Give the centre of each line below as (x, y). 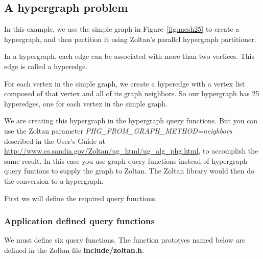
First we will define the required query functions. (81, 198)
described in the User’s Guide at (55, 141)
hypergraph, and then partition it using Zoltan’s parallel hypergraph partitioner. (130, 39)
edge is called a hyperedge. (46, 66)
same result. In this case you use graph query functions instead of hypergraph (126, 160)
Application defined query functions (79, 221)
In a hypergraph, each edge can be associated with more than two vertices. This (129, 56)
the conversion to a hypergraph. (54, 180)
